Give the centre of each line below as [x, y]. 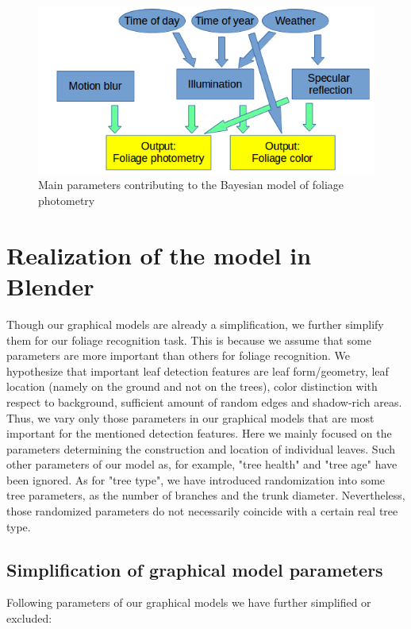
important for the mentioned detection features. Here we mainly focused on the [199, 433]
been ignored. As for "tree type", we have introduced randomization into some [196, 479]
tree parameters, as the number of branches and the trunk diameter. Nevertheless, [206, 495]
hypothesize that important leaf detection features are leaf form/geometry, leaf [198, 370]
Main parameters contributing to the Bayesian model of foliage [191, 185]
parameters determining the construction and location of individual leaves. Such [201, 448]
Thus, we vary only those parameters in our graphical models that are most [190, 417]
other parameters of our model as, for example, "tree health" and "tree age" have [202, 464]
